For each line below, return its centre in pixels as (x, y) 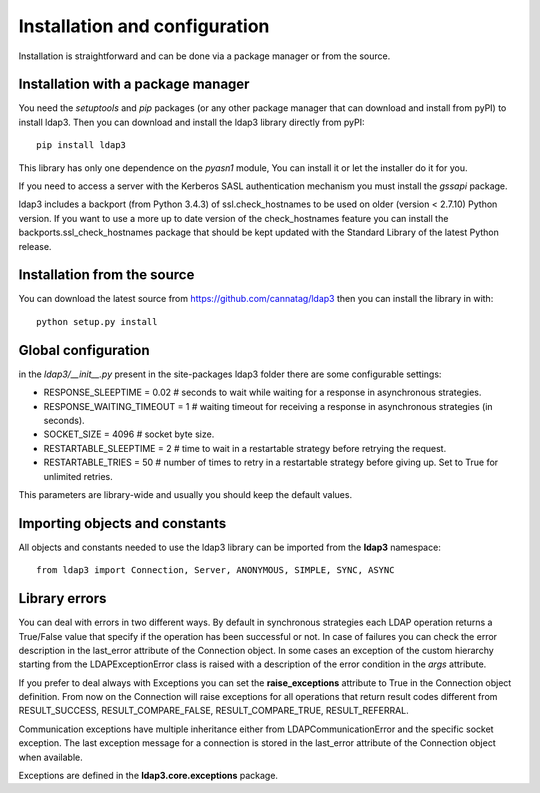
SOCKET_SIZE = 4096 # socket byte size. (129, 434)
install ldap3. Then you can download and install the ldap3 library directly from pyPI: (191, 122)
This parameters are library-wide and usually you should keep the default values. (185, 494)
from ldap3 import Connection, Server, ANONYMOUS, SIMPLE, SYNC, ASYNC (215, 570)
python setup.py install (97, 321)
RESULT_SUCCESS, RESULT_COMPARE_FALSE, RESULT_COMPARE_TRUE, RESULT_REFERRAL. (213, 711)
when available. (51, 757)
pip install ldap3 (81, 145)
